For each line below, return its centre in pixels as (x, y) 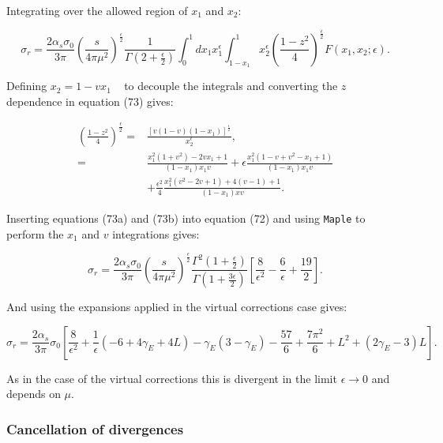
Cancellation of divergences (95, 428)
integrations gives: (156, 233)
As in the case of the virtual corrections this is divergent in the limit (172, 378)
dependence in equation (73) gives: (90, 101)
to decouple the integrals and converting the (231, 86)
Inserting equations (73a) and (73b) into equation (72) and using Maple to (186, 218)
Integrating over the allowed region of (97, 10)
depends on (34, 394)
